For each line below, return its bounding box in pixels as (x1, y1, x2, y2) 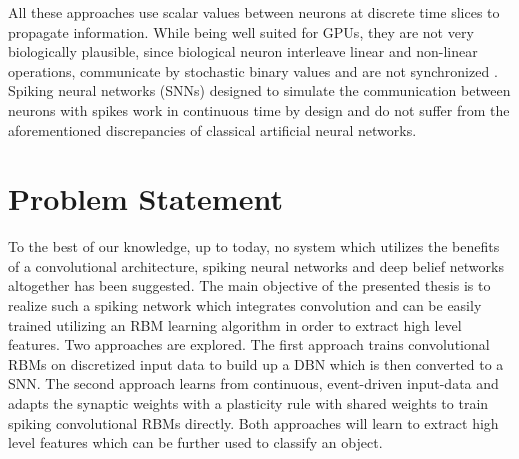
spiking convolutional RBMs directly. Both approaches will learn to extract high (8, 412, 499, 433)
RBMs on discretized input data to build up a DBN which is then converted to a (8, 353, 504, 374)
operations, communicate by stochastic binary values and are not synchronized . (8, 60, 498, 81)
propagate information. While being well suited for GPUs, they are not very (8, 21, 474, 42)
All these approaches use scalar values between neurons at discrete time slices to (8, 2, 500, 22)
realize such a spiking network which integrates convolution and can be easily (8, 295, 482, 316)
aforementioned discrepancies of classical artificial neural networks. (8, 119, 417, 140)
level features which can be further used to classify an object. (8, 432, 383, 453)
